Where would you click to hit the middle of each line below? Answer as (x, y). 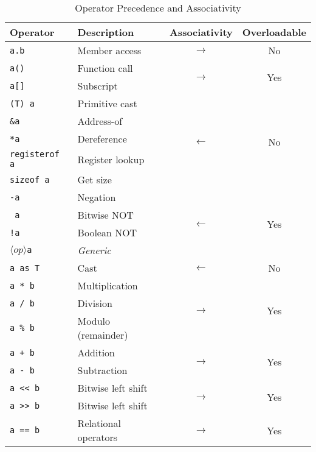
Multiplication (108, 285)
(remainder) (103, 335)
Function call (105, 68)
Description (106, 32)
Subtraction (102, 370)
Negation (97, 197)
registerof (35, 154)
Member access (109, 50)
